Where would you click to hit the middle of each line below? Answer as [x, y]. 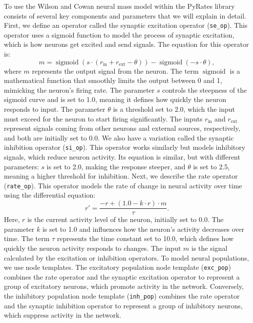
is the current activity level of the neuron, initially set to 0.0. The [125, 219]
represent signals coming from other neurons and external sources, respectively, [122, 128]
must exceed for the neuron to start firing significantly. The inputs [103, 118]
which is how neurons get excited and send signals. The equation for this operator [126, 44]
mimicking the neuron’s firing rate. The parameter [79, 90]
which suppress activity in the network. [63, 315]
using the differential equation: [50, 195]
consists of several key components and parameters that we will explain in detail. [125, 15]
